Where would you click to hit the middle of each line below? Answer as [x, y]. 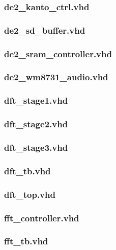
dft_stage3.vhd [36, 147]
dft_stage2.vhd [36, 124]
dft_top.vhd [30, 194]
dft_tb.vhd [27, 171]
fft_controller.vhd [42, 218]
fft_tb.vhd [26, 241]
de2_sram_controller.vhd [58, 53]
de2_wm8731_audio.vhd [56, 77]
